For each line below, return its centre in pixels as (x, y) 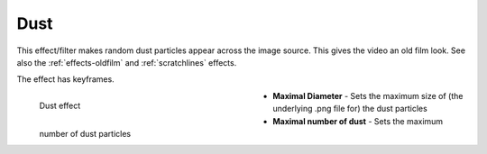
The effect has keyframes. (65, 79)
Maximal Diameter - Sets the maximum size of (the (368, 95)
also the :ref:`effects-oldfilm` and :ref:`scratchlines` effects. (127, 62)
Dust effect (60, 105)
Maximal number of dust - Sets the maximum (358, 121)
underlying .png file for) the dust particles (350, 109)
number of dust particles (85, 133)
